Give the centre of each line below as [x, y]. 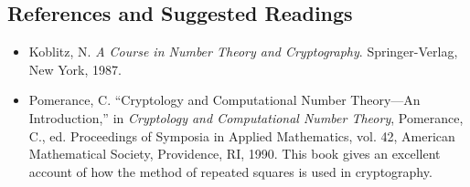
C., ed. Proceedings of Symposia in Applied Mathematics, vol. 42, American [242, 135]
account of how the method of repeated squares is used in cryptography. [230, 171]
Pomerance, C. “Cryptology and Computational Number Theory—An [224, 100]
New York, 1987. [75, 69]
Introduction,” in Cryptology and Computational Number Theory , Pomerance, [246, 117]
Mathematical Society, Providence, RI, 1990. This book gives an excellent [235, 154]
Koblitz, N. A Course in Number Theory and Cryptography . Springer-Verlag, [243, 52]
